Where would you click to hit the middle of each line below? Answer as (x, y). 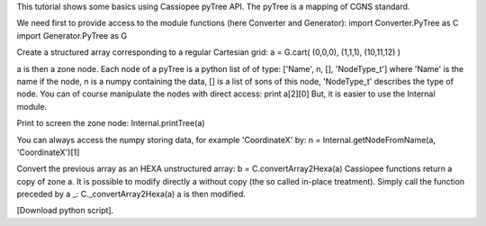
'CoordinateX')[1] (48, 152)
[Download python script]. (65, 211)
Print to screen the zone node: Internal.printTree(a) (111, 123)
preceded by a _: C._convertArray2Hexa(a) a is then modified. (131, 194)
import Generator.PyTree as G (72, 35)
